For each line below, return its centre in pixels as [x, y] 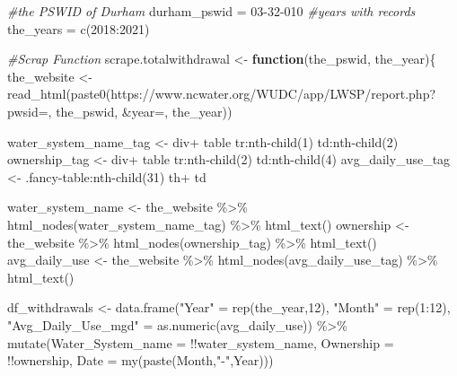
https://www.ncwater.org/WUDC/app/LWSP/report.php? [273, 94]
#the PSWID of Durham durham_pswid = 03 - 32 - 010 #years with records [211, 11]
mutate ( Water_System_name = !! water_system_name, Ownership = [201, 342]
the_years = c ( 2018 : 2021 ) [79, 28]
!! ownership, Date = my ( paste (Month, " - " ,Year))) [141, 360]
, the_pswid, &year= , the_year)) [140, 111]
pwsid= [28, 111]
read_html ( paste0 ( [59, 94]
